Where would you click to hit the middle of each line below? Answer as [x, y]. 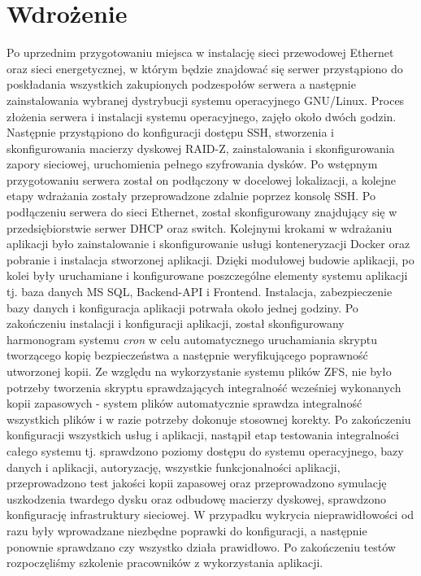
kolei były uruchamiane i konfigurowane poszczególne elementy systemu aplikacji [207, 275]
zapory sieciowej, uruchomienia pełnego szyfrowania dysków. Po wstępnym [192, 164]
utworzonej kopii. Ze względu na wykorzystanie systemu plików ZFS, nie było [199, 371]
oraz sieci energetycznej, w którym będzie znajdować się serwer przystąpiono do [205, 68]
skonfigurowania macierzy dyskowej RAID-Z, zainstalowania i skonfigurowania [201, 148]
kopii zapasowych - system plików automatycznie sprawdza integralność [184, 403]
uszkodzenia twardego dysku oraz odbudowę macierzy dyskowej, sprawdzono [197, 498]
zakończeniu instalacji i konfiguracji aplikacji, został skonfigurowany [176, 323]
